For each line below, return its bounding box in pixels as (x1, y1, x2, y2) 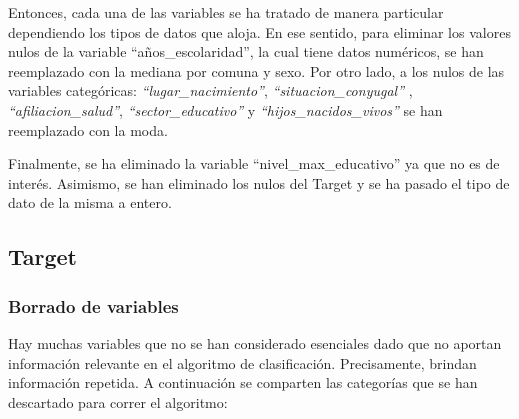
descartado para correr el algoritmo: (8, 391, 228, 412)
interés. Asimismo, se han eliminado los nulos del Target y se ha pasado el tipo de (8, 172, 510, 193)
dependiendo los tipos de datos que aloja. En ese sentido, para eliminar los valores (8, 21, 511, 42)
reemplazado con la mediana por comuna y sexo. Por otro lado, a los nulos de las (8, 60, 505, 81)
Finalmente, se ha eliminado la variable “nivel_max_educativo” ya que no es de (8, 153, 500, 174)
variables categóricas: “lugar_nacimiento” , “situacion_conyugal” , (8, 80, 413, 101)
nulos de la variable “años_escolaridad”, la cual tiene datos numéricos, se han (8, 41, 484, 62)
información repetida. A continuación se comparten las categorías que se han (8, 372, 478, 393)
